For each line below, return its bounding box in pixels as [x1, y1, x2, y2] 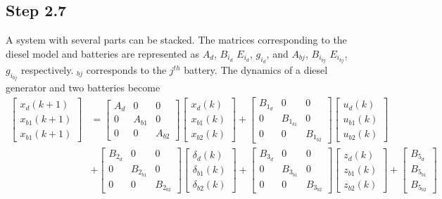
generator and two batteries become [6, 80, 160, 95]
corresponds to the [86, 63, 167, 77]
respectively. [20, 63, 74, 77]
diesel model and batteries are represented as [6, 46, 199, 60]
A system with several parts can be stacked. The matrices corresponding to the [6, 32, 347, 47]
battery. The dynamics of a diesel [184, 63, 328, 77]
